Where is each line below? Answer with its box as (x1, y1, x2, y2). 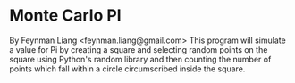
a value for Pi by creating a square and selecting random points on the (9, 44, 268, 54)
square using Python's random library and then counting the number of (9, 54, 272, 64)
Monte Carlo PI (9, 5, 122, 26)
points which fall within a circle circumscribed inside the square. (9, 63, 246, 74)
